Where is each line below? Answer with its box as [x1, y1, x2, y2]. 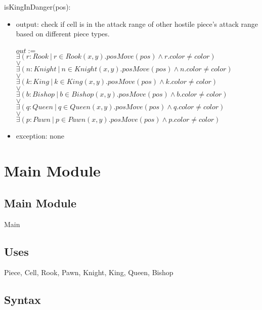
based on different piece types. [16, 28, 110, 39]
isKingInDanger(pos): [4, 2, 71, 12]
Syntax [4, 292, 41, 307]
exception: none [16, 130, 65, 141]
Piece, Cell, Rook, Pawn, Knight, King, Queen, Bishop [4, 267, 173, 278]
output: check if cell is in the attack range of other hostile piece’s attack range [16, 18, 258, 29]
